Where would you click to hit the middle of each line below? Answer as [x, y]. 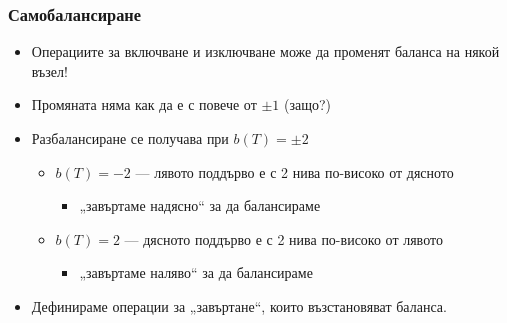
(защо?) [308, 104]
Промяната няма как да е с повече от [144, 104]
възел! [49, 70]
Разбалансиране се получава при [130, 138]
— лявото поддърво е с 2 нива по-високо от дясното [294, 171]
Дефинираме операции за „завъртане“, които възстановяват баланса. [239, 305]
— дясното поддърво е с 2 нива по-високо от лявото [283, 238]
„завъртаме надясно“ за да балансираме [200, 205]
